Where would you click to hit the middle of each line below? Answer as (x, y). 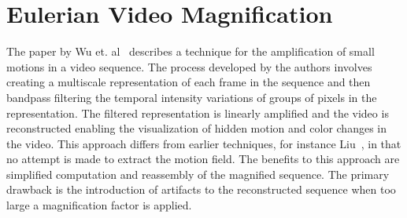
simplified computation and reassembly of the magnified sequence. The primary (198, 174)
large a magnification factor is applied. (99, 205)
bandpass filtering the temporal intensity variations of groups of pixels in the (192, 97)
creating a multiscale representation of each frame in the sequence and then (189, 82)
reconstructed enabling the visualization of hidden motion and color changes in (196, 128)
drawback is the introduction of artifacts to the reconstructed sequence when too (201, 189)
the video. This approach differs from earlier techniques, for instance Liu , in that (204, 143)
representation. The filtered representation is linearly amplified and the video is (198, 113)
